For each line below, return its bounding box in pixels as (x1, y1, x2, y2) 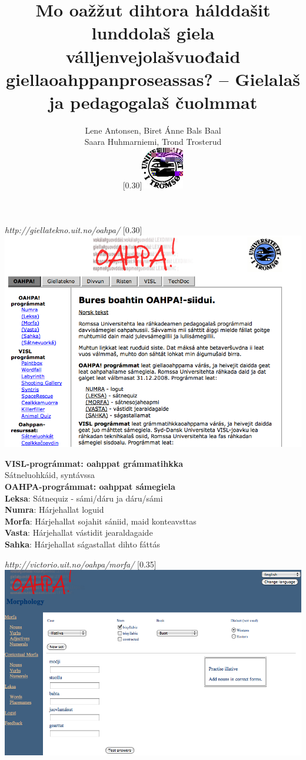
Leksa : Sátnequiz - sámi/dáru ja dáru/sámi (5, 492, 163, 504)
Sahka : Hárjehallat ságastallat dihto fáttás (5, 537, 161, 550)
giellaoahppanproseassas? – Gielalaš (5, 67, 301, 91)
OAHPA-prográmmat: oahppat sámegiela (5, 480, 175, 493)
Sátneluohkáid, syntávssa (5, 469, 95, 481)
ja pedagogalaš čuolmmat (48, 89, 258, 114)
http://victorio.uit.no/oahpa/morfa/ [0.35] (5, 557, 157, 570)
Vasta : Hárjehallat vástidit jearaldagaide (5, 526, 153, 539)
